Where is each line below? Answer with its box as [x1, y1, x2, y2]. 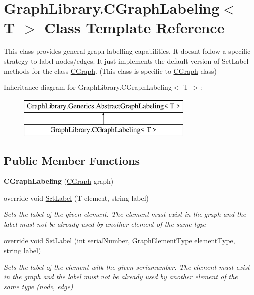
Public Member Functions [4, 153, 140, 168]
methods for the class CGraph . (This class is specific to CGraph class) [4, 65, 217, 76]
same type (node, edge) [4, 281, 73, 291]
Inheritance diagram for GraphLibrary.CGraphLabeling [4, 82, 172, 92]
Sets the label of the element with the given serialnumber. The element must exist [4, 261, 250, 272]
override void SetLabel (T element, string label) [4, 192, 149, 203]
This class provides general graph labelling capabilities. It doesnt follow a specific [4, 46, 251, 56]
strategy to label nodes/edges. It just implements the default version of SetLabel [4, 55, 249, 66]
